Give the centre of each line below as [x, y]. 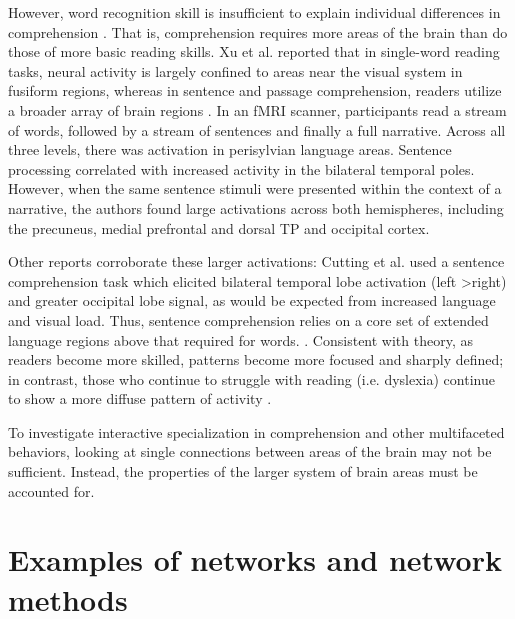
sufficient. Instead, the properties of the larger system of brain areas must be [243, 471]
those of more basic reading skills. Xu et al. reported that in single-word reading [254, 51]
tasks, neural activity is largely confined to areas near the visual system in [235, 70]
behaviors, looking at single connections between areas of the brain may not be [250, 451]
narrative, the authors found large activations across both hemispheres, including [256, 207]
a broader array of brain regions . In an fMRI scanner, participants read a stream [257, 109]
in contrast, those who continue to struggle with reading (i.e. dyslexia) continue [251, 378]
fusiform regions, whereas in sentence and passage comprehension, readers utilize [255, 90]
